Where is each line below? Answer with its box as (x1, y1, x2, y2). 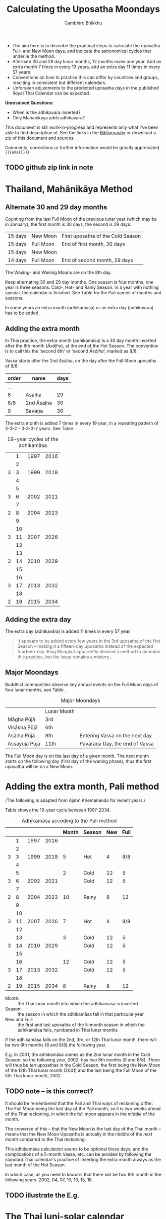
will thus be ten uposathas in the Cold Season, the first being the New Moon (5, 1062, 161, 1068)
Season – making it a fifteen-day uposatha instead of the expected (17, 643, 154, 649)
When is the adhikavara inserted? (12, 109, 81, 115)
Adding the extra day (5, 615, 71, 623)
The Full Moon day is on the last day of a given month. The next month (5, 753, 150, 759)
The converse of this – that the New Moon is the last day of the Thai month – (5, 1126, 161, 1132)
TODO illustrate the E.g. (5, 1191, 80, 1199)
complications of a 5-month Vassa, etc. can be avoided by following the (5, 1151, 152, 1157)
